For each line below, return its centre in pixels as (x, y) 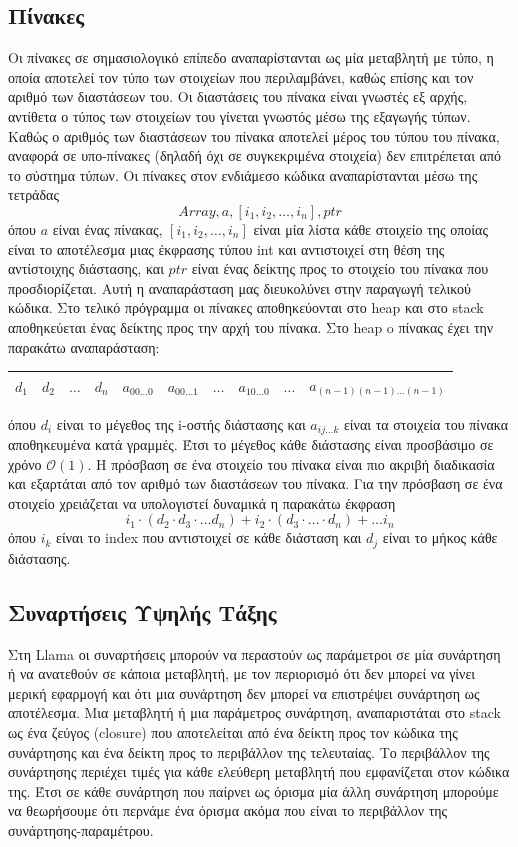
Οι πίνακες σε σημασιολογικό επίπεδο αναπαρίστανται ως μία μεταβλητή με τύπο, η (251, 57)
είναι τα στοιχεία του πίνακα (426, 423)
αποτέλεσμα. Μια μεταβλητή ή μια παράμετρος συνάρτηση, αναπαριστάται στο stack (254, 712)
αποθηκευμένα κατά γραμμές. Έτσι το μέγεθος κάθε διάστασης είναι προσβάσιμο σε (251, 444)
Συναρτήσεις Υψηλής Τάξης (142, 611)
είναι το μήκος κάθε (440, 537)
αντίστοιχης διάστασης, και (86, 268)
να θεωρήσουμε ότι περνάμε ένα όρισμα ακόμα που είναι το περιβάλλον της (228, 810)
